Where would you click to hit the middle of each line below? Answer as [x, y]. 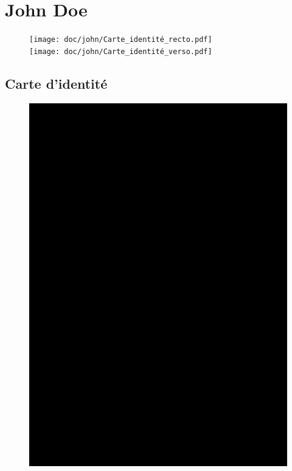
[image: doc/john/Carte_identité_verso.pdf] [121, 51]
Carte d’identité [56, 83]
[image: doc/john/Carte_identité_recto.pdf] [121, 40]
